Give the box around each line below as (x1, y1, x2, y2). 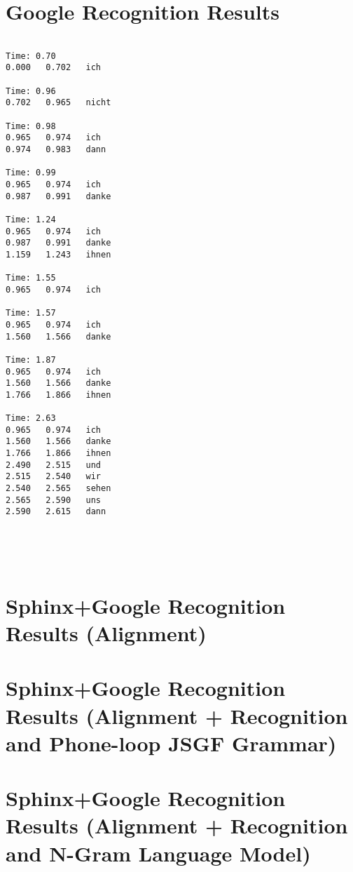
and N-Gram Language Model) (6, 838, 311, 867)
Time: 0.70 (6, 51, 56, 61)
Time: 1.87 (6, 354, 56, 365)
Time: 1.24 (6, 214, 56, 224)
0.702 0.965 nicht (6, 98, 111, 108)
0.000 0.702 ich (6, 62, 102, 73)
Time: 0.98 (6, 121, 56, 131)
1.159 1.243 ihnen (6, 249, 111, 260)
